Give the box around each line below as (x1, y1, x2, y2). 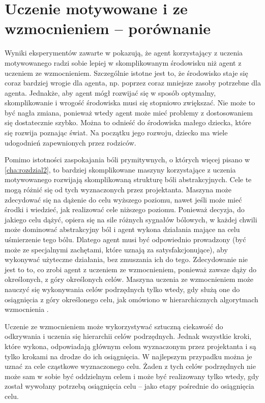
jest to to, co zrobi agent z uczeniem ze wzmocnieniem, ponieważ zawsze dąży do (5, 264, 257, 274)
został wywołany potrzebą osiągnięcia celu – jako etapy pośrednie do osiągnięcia (5, 381, 254, 391)
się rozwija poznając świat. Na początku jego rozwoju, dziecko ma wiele (5, 127, 228, 138)
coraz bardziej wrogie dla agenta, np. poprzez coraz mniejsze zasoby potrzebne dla (5, 77, 261, 88)
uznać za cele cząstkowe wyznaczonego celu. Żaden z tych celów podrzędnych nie (5, 361, 256, 371)
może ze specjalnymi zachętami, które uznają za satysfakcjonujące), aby (5, 244, 228, 254)
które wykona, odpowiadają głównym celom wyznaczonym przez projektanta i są (5, 340, 256, 351)
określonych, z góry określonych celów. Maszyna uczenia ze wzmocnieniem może (5, 274, 254, 284)
